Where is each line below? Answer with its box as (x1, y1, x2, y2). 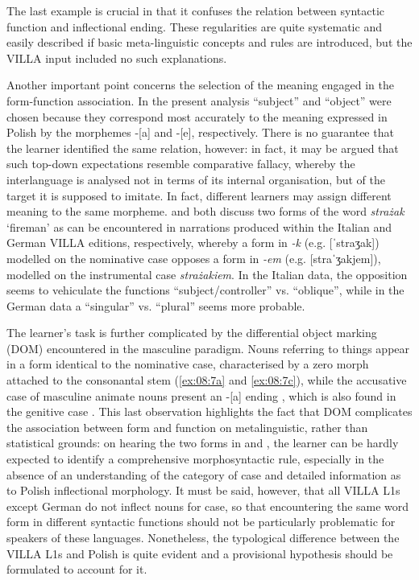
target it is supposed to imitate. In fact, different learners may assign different (6, 187, 392, 204)
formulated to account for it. (6, 561, 147, 578)
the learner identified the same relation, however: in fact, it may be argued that (6, 139, 399, 156)
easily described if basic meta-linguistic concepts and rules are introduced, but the (6, 34, 413, 51)
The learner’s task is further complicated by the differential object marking (6, 324, 377, 341)
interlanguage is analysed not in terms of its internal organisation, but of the (6, 171, 385, 187)
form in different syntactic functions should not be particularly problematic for (6, 513, 396, 530)
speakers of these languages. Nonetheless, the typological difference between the (6, 529, 400, 545)
